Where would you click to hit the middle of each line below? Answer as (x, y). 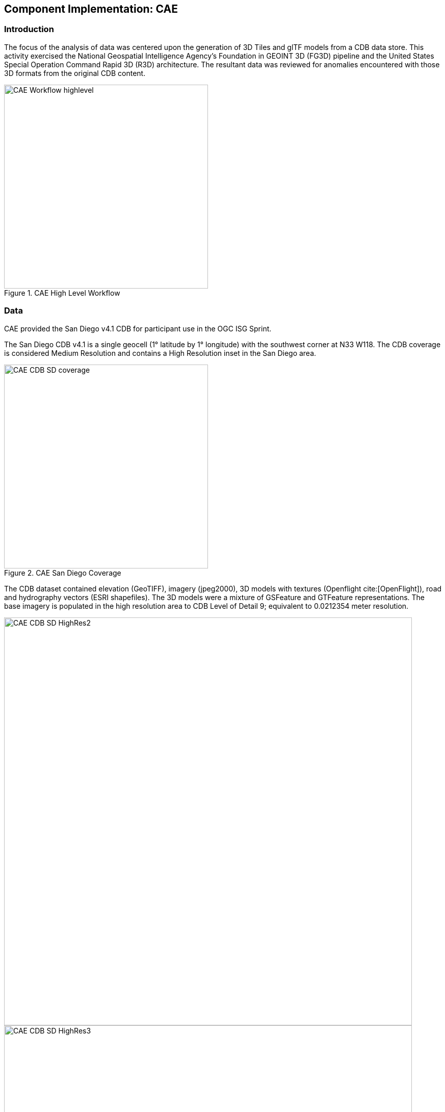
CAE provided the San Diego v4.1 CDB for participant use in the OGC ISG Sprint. (138, 328)
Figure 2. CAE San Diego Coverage (63, 573)
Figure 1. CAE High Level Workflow (62, 293)
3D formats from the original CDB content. (75, 73)
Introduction (29, 29)
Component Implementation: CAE (91, 9)
